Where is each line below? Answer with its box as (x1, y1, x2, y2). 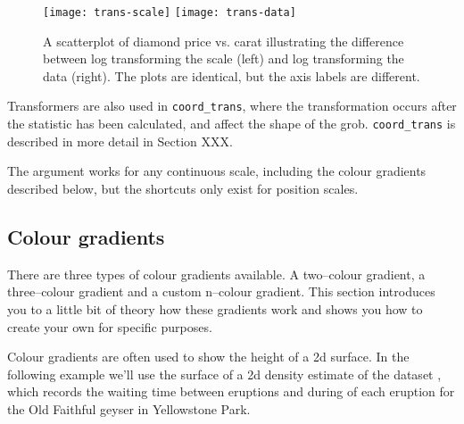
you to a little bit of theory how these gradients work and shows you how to (7, 299, 423, 318)
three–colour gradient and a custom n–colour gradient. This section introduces (7, 282, 435, 301)
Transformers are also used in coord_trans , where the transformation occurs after (7, 96, 457, 115)
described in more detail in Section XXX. (7, 131, 233, 150)
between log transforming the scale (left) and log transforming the (43, 49, 404, 68)
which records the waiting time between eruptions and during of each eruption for (7, 382, 455, 401)
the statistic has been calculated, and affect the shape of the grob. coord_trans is (7, 114, 456, 133)
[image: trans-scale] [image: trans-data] (43, 6, 296, 19)
